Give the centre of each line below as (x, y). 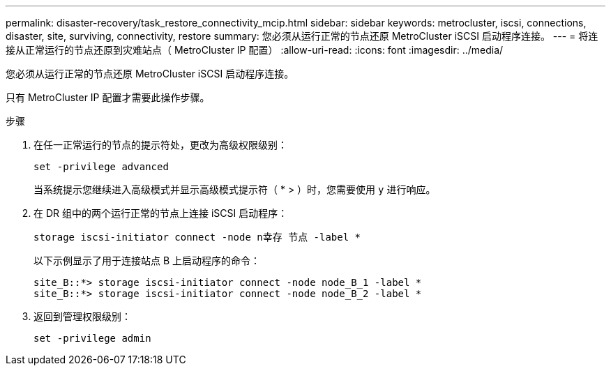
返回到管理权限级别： (82, 316)
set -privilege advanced (101, 167)
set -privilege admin (92, 338)
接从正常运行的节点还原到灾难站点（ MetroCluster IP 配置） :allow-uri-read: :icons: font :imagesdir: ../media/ (255, 50)
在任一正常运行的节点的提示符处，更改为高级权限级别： (160, 145)
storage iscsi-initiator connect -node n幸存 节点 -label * (197, 237)
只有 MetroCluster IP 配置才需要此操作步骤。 (108, 97)
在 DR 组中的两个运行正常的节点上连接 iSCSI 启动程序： (161, 213)
